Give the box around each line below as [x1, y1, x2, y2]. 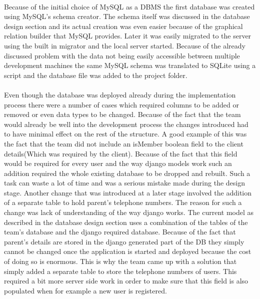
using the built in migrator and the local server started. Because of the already [4, 40, 245, 50]
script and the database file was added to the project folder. [4, 69, 187, 80]
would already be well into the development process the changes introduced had [4, 118, 248, 129]
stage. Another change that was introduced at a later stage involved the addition [4, 187, 252, 197]
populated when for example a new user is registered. [4, 285, 167, 295]
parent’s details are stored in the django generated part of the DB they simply [4, 236, 244, 246]
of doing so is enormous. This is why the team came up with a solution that [4, 256, 237, 266]
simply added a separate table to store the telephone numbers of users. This [4, 265, 237, 276]
